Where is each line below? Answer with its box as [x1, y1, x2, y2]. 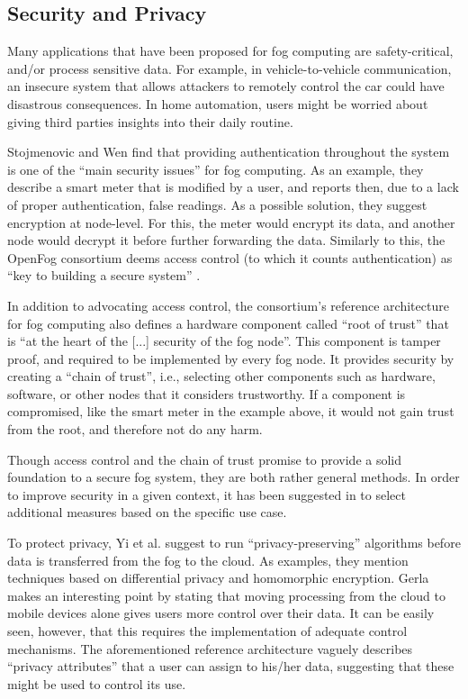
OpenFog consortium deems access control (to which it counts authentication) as [7, 248, 453, 267]
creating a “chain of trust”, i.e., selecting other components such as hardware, [7, 367, 436, 386]
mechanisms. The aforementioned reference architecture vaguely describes [7, 639, 413, 658]
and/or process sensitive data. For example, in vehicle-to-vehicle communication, [7, 59, 452, 77]
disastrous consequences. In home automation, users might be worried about [7, 94, 428, 113]
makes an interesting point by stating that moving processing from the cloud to [7, 586, 446, 604]
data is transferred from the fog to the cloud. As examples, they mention [7, 550, 409, 569]
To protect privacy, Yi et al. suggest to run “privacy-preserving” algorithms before [7, 533, 461, 552]
